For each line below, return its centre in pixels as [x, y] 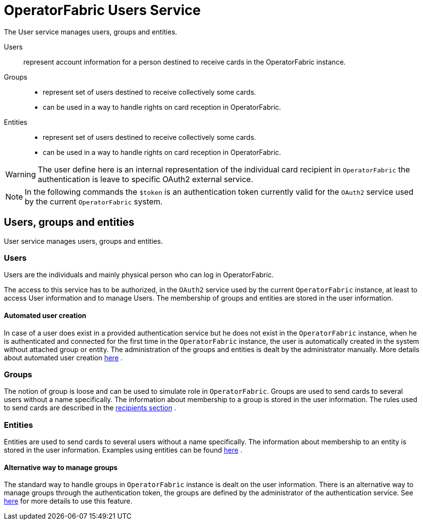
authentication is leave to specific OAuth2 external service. [145, 179]
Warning [21, 174]
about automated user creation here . [63, 357]
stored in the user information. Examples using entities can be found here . [123, 450]
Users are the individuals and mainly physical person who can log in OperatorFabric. [139, 275]
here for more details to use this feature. [68, 501]
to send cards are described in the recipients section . [90, 408]
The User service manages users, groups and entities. [91, 32]
